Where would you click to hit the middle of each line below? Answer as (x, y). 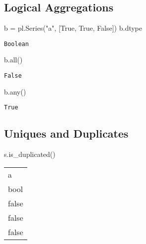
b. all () (13, 60)
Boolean (17, 44)
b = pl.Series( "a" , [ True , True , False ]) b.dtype (73, 28)
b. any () (15, 91)
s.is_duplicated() (30, 154)
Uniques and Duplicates (66, 133)
